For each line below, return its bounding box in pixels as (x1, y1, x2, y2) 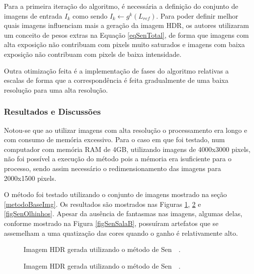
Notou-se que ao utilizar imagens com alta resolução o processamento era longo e (4, 125, 247, 135)
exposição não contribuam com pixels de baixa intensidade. (4, 49, 181, 59)
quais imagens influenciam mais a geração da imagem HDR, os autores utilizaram (4, 20, 249, 30)
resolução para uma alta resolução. (4, 84, 108, 95)
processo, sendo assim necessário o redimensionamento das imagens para (4, 163, 221, 173)
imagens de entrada (4, 10, 62, 21)
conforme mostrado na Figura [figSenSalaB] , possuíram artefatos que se (4, 218, 219, 228)
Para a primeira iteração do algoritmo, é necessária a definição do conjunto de (4, 1, 238, 11)
